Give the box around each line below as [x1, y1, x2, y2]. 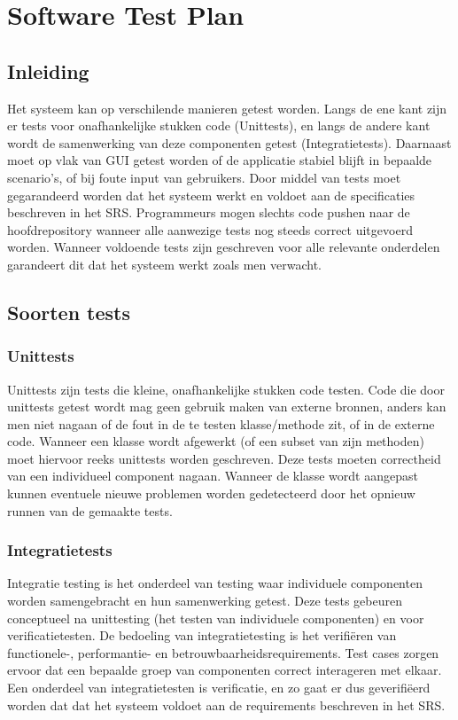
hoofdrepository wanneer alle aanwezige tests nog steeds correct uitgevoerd [7, 220, 413, 239]
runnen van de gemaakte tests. [7, 501, 173, 520]
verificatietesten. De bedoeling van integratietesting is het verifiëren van [7, 626, 397, 645]
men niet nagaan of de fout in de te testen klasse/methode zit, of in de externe [7, 414, 435, 433]
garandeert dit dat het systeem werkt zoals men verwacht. [7, 254, 322, 273]
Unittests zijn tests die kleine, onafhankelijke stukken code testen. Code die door [7, 380, 445, 398]
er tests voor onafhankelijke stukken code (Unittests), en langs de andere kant [7, 116, 431, 135]
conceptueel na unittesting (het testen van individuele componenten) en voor [7, 608, 424, 627]
